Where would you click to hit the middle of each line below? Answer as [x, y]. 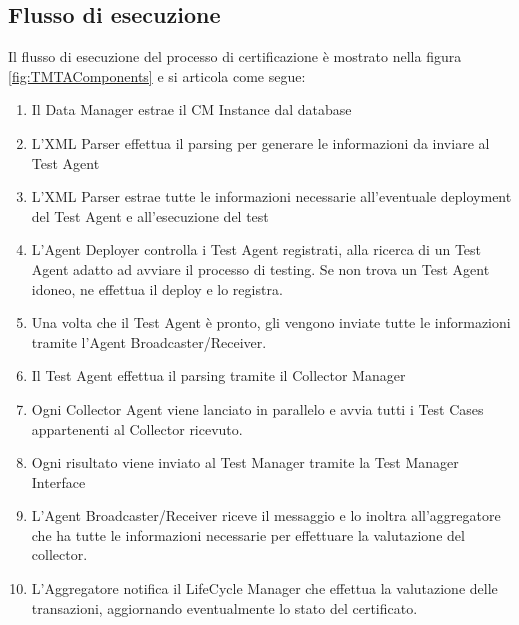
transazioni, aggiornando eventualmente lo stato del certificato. [224, 607]
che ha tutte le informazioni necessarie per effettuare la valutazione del [248, 534]
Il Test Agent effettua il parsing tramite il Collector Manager [218, 375]
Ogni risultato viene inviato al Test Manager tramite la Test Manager [245, 462]
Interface [58, 481]
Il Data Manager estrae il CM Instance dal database [191, 109]
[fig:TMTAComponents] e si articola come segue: [157, 75]
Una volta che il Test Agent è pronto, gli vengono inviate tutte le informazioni [271, 322]
